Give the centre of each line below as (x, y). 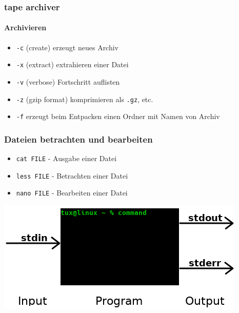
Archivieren (25, 27)
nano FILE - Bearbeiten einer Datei (72, 193)
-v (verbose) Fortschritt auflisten (68, 81)
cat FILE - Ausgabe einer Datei (66, 158)
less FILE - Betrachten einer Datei (72, 175)
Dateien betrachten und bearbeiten (78, 139)
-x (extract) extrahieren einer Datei (72, 64)
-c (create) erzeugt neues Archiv (67, 47)
